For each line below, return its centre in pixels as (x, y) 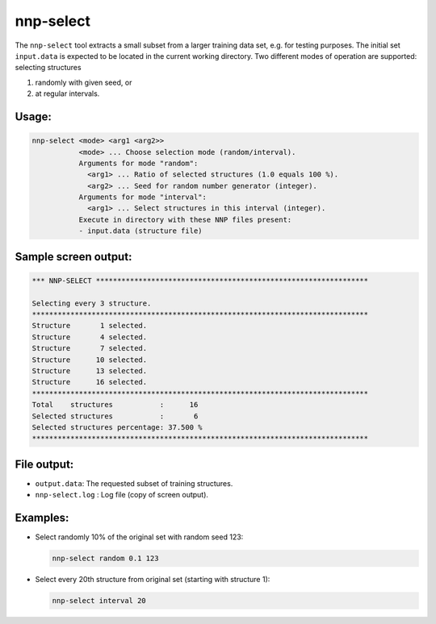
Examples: (42, 518)
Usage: (34, 116)
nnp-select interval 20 (99, 601)
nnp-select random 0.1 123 (105, 559)
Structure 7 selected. (90, 348)
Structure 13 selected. (90, 370)
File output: (44, 464)
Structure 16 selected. (90, 382)
